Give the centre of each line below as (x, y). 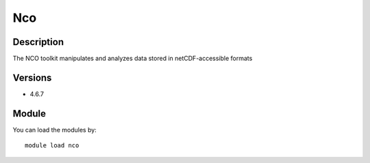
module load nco (52, 146)
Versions (32, 77)
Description (38, 42)
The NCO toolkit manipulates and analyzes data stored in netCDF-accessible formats (133, 59)
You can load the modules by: (55, 130)
